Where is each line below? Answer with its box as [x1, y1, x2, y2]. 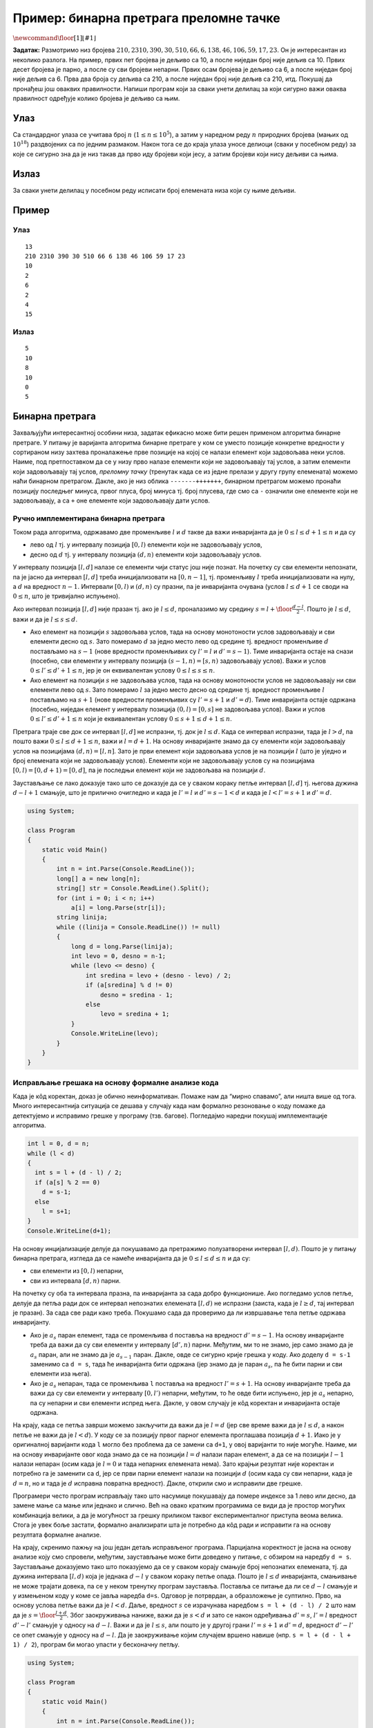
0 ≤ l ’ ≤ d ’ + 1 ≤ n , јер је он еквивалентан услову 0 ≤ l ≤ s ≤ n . [30, 666, 216, 675]
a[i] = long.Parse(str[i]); [70, 904, 166, 912]
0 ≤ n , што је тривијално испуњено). [12, 592, 120, 601]
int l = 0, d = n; [27, 1140, 90, 1147]
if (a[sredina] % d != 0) [85, 982, 173, 989]
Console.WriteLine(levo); [70, 1030, 159, 1037]
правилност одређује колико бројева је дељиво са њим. [12, 94, 180, 103]
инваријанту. [12, 1318, 51, 1326]
